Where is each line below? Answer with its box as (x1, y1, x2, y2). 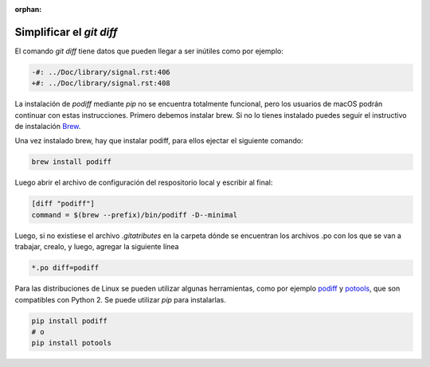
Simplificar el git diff (14, 25, 118, 39)
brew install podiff (31, 158, 111, 166)
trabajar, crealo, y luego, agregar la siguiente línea (14, 242, 179, 252)
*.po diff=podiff (31, 264, 100, 272)
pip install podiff (31, 316, 107, 326)
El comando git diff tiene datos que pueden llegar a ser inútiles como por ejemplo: (14, 46, 284, 56)
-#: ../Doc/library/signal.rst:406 (31, 68, 170, 76)
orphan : (14, 5, 42, 14)
